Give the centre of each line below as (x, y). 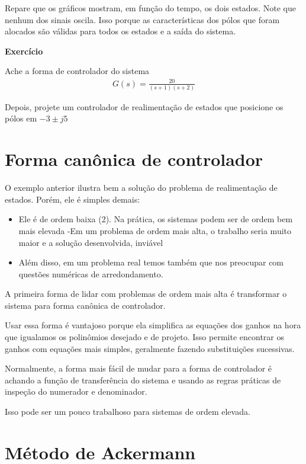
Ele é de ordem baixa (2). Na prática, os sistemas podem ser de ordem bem (156, 219)
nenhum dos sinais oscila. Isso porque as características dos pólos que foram (142, 19)
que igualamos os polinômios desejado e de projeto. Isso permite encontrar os (144, 337)
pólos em (21, 118)
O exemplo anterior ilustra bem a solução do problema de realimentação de (141, 188)
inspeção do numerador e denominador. (76, 391)
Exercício (24, 51)
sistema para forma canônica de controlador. (85, 305)
